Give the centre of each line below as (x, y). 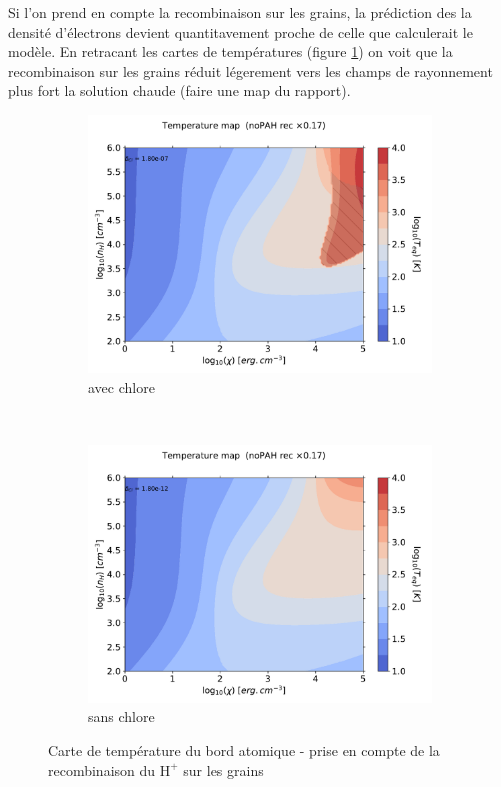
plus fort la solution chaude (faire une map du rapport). (179, 90)
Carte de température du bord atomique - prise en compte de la (244, 749)
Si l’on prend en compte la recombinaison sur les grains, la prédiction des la (240, 12)
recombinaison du (102, 769)
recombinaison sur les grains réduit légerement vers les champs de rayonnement (250, 70)
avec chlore (121, 386)
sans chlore (121, 716)
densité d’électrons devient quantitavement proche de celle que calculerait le (240, 31)
